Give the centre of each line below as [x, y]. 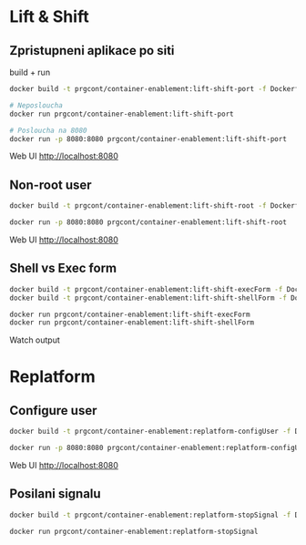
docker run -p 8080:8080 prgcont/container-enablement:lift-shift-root [148, 222]
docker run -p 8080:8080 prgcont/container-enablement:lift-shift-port [148, 139]
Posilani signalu [56, 494]
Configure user [53, 411]
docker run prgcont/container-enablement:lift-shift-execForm [130, 314]
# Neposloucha [36, 105]
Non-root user [51, 185]
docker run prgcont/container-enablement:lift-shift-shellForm [132, 323]
